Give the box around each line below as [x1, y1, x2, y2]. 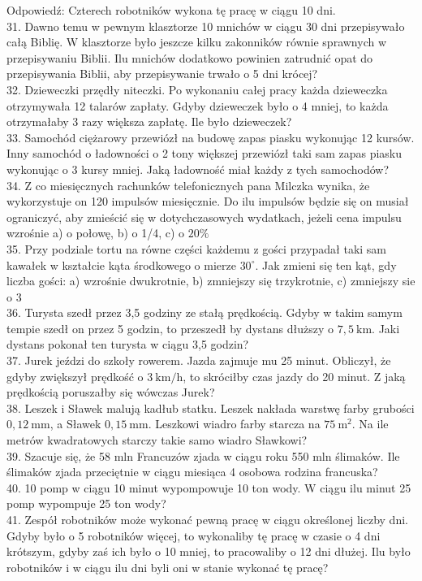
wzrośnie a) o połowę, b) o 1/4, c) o [6, 224, 185, 241]
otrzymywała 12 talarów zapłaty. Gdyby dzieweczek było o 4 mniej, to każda [6, 97, 389, 114]
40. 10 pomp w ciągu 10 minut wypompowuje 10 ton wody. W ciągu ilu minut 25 [6, 479, 411, 496]
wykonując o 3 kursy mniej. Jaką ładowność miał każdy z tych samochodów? [6, 160, 390, 177]
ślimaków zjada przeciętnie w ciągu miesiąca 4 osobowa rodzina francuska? [6, 463, 378, 480]
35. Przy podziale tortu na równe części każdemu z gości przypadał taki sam [6, 240, 387, 257]
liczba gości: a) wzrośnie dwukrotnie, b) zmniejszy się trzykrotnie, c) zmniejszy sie [6, 272, 416, 289]
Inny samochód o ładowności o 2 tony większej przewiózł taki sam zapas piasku [6, 145, 403, 162]
